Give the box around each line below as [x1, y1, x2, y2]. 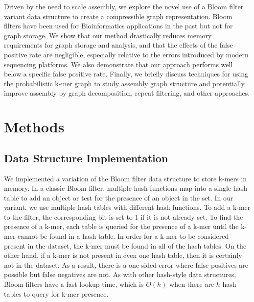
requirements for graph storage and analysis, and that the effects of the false [4, 40, 233, 50]
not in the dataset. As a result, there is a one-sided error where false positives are [4, 259, 248, 270]
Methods [4, 117, 65, 137]
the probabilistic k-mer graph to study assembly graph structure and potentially [4, 78, 245, 88]
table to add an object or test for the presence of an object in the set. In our [4, 192, 233, 202]
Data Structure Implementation [4, 150, 168, 165]
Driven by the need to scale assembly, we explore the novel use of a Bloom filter [4, 1, 244, 11]
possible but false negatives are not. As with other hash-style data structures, [4, 269, 236, 279]
